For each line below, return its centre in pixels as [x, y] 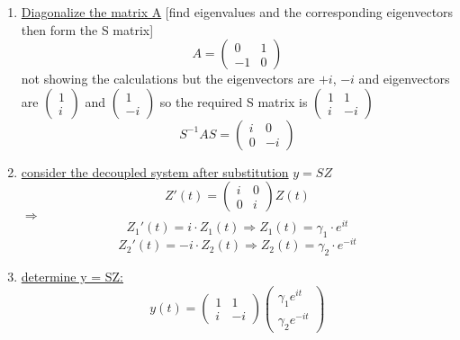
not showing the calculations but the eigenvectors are [168, 79]
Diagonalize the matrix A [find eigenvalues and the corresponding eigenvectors [237, 12]
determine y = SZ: [72, 277]
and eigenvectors [404, 79]
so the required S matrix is [234, 101]
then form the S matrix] [87, 29]
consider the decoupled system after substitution [155, 171]
